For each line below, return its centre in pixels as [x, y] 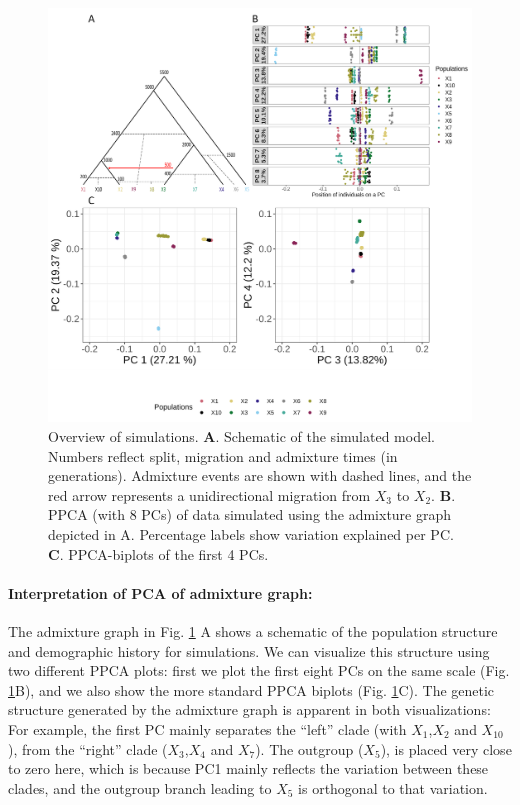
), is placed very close [446, 748]
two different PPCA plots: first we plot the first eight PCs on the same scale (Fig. [259, 670]
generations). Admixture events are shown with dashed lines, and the [260, 475]
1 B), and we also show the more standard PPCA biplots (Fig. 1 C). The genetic [251, 689]
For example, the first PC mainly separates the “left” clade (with [207, 728]
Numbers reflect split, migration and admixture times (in [223, 455]
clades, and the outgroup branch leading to [140, 787]
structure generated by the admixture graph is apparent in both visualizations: [249, 709]
